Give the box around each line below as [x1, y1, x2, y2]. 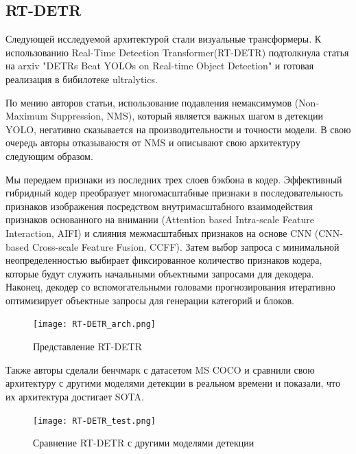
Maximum [5, 109, 48, 123]
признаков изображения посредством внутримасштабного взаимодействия [5, 198, 313, 213]
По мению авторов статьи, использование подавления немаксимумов [5, 95, 292, 109]
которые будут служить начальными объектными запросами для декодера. [5, 266, 314, 280]
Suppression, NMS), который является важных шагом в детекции [51, 109, 323, 123]
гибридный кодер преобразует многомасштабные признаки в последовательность [5, 185, 343, 200]
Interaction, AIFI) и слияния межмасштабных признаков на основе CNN [5, 225, 312, 240]
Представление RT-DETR [33, 339, 143, 354]
